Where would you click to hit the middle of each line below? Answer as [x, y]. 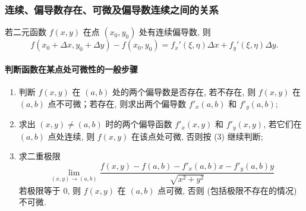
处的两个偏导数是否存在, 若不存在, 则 [184, 92]
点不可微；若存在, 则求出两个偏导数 [117, 103]
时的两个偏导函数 [139, 124]
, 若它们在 [283, 124]
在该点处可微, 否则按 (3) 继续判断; [197, 136]
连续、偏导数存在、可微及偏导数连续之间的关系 [112, 9]
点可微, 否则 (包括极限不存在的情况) [227, 190]
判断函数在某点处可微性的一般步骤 [71, 69]
